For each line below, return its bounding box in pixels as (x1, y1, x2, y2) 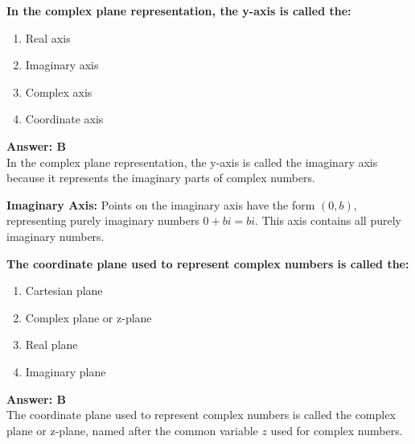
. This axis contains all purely (255, 212, 401, 229)
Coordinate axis (25, 110, 104, 127)
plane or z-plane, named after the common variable (6, 421, 258, 438)
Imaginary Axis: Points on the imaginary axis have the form (6, 196, 315, 213)
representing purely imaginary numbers (6, 212, 199, 229)
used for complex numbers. (270, 421, 403, 438)
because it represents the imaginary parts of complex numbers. (6, 169, 316, 186)
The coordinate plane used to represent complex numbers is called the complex (6, 406, 396, 423)
